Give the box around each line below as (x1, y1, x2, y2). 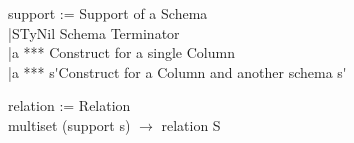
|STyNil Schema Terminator (8, 22, 180, 43)
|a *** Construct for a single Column (8, 42, 235, 63)
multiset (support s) (8, 114, 131, 135)
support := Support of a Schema (8, 3, 208, 23)
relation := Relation (8, 95, 131, 116)
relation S (161, 114, 221, 135)
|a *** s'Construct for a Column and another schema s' (8, 61, 347, 82)
